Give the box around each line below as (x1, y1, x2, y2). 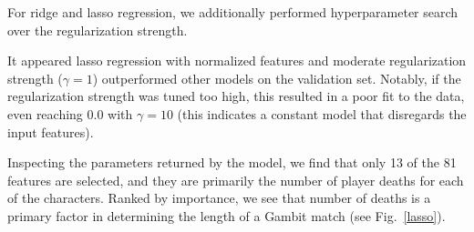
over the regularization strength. (7, 20, 188, 39)
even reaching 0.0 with (7, 104, 133, 123)
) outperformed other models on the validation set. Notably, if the (92, 68, 461, 87)
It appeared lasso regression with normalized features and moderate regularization (7, 51, 467, 70)
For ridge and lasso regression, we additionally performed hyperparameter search (7, 3, 459, 21)
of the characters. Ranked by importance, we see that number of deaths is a (7, 188, 431, 207)
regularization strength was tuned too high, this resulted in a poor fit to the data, (7, 86, 465, 106)
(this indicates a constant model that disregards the (177, 104, 467, 123)
